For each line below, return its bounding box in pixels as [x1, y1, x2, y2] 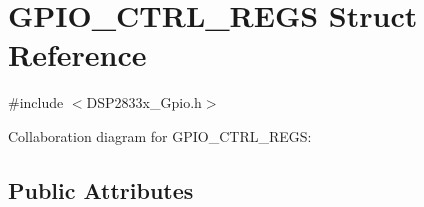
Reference [8, 34, 147, 75]
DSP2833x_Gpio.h [86, 92, 202, 113]
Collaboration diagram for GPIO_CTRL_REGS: [8, 125, 312, 146]
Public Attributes [8, 174, 194, 205]
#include [8, 92, 64, 113]
